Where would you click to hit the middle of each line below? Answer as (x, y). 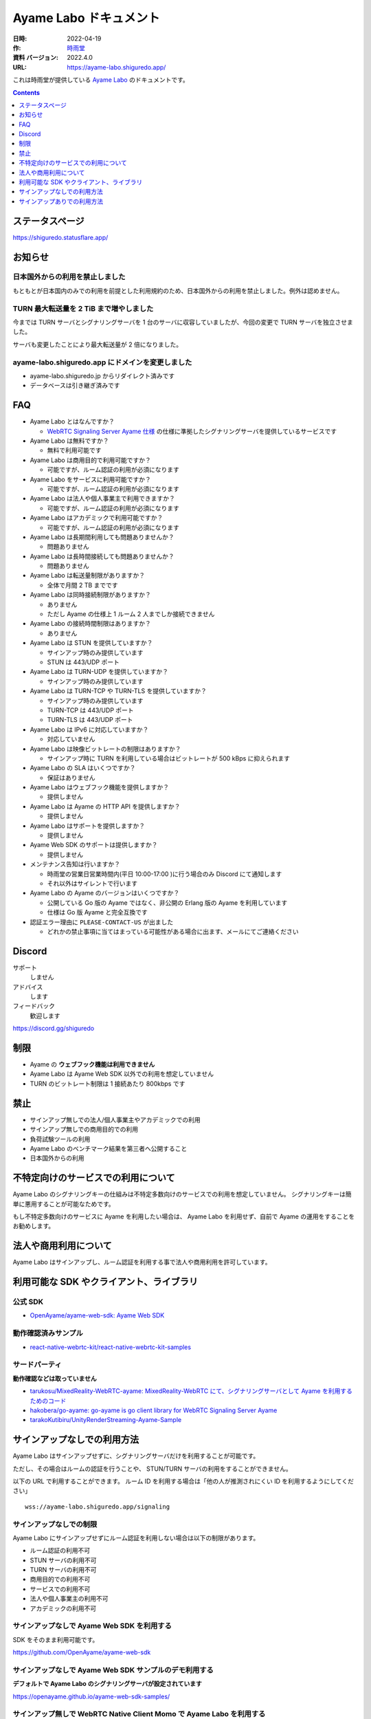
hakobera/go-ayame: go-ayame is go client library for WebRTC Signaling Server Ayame (154, 1410)
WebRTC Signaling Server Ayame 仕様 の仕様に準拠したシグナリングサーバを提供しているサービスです (192, 431)
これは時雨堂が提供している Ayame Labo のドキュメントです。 (101, 80)
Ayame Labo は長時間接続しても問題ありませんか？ (102, 556)
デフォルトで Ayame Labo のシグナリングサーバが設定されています (107, 1684)
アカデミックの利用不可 (63, 1608)
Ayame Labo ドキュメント (87, 18)
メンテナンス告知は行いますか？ (75, 864)
